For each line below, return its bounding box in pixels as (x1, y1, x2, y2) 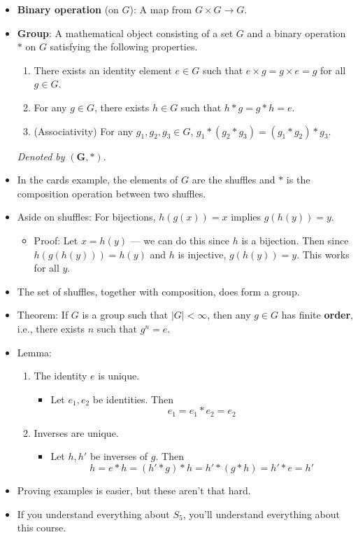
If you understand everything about (17, 506, 170, 521)
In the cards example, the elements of (17, 172, 178, 187)
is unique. (98, 368, 140, 383)
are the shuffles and (192, 172, 275, 187)
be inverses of (89, 449, 148, 463)
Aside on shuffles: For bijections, (17, 209, 156, 224)
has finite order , (281, 307, 354, 322)
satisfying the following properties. (50, 39, 198, 54)
